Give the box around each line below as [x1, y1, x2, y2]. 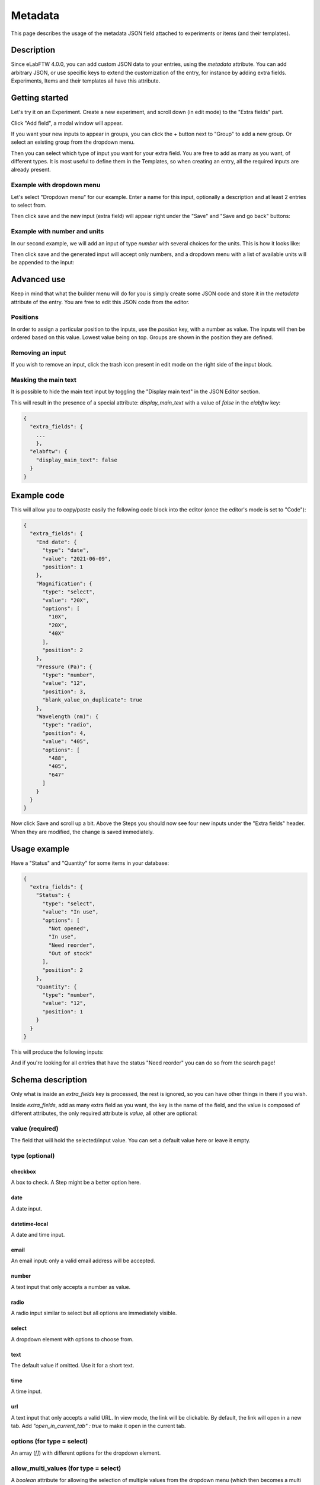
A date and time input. [11, 1231, 65, 1238]
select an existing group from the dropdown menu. [11, 138, 135, 146]
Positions [11, 313, 39, 321]
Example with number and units [11, 228, 104, 236]
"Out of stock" [48, 950, 93, 957]
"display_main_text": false [36, 456, 118, 463]
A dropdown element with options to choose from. [11, 1335, 134, 1342]
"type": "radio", [42, 722, 93, 728]
